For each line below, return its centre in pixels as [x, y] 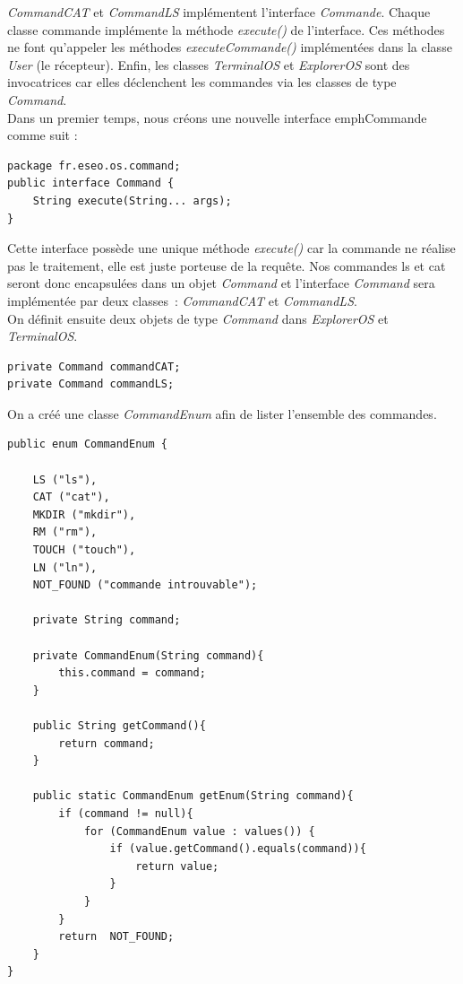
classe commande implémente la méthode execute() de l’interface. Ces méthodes [226, 29]
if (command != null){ [126, 813]
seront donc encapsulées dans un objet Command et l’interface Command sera [221, 283]
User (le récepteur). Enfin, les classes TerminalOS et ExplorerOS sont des [209, 64]
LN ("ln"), [65, 567]
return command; [107, 743]
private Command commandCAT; [94, 366]
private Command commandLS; [91, 384]
